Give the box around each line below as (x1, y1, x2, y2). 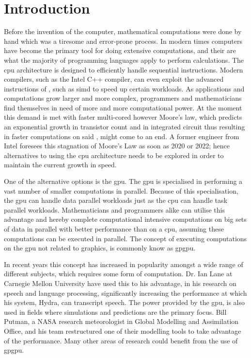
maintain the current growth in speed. (4, 160, 117, 170)
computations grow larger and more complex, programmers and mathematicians (4, 93, 242, 103)
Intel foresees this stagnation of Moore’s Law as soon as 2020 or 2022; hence (4, 141, 230, 151)
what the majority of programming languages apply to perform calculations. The (4, 54, 244, 65)
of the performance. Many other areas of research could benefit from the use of (4, 335, 238, 345)
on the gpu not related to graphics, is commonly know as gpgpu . (4, 243, 196, 253)
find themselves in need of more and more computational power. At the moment (4, 102, 242, 112)
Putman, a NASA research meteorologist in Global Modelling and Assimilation (4, 316, 239, 326)
